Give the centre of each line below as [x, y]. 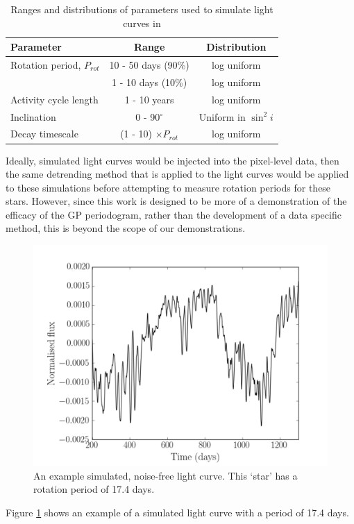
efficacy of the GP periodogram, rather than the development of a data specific [174, 214]
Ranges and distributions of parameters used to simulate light [142, 9]
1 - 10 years [149, 99]
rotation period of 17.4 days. [94, 489]
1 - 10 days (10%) [150, 82]
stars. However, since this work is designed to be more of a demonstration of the [176, 201]
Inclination [33, 116]
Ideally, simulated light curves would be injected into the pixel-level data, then [172, 160]
